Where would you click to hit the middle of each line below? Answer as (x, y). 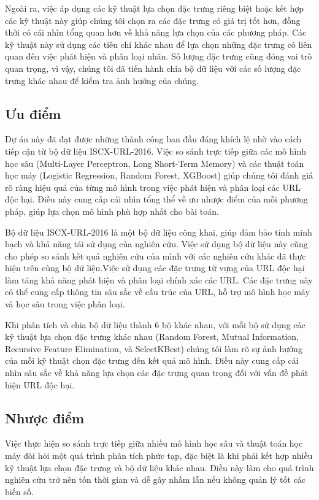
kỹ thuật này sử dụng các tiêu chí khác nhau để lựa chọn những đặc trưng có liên (159, 44)
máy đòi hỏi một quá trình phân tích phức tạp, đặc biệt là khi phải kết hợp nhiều (159, 456)
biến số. (19, 491)
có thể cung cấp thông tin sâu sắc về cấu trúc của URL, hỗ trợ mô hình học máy (157, 292)
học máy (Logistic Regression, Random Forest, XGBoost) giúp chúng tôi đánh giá (159, 175)
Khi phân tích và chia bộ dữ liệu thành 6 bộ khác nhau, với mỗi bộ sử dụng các (155, 324)
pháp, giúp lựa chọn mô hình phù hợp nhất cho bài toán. (112, 211)
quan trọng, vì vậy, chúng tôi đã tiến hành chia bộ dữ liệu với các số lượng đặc (153, 68)
